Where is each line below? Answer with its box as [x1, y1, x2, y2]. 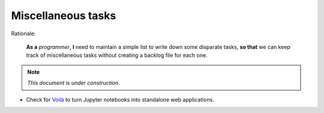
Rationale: [11, 30, 36, 37]
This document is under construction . [27, 80, 120, 87]
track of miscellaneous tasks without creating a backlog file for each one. [26, 51, 208, 59]
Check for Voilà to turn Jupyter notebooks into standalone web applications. [26, 96, 214, 103]
